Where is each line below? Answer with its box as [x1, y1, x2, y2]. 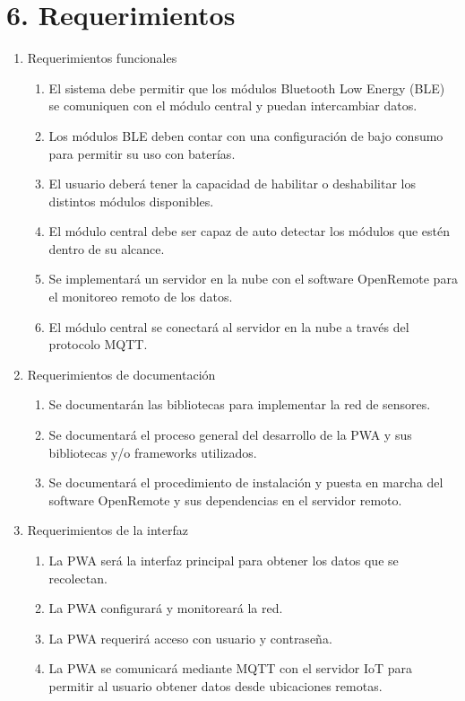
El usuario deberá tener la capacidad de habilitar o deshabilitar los [48, 174, 416, 193]
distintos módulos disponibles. [48, 191, 214, 210]
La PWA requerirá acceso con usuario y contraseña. [48, 628, 332, 647]
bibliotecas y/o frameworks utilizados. [48, 443, 257, 461]
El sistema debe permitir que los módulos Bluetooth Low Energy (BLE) [48, 78, 445, 97]
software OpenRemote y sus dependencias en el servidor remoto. [48, 490, 402, 509]
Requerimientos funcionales [27, 48, 177, 67]
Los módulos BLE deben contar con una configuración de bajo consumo [48, 126, 443, 145]
